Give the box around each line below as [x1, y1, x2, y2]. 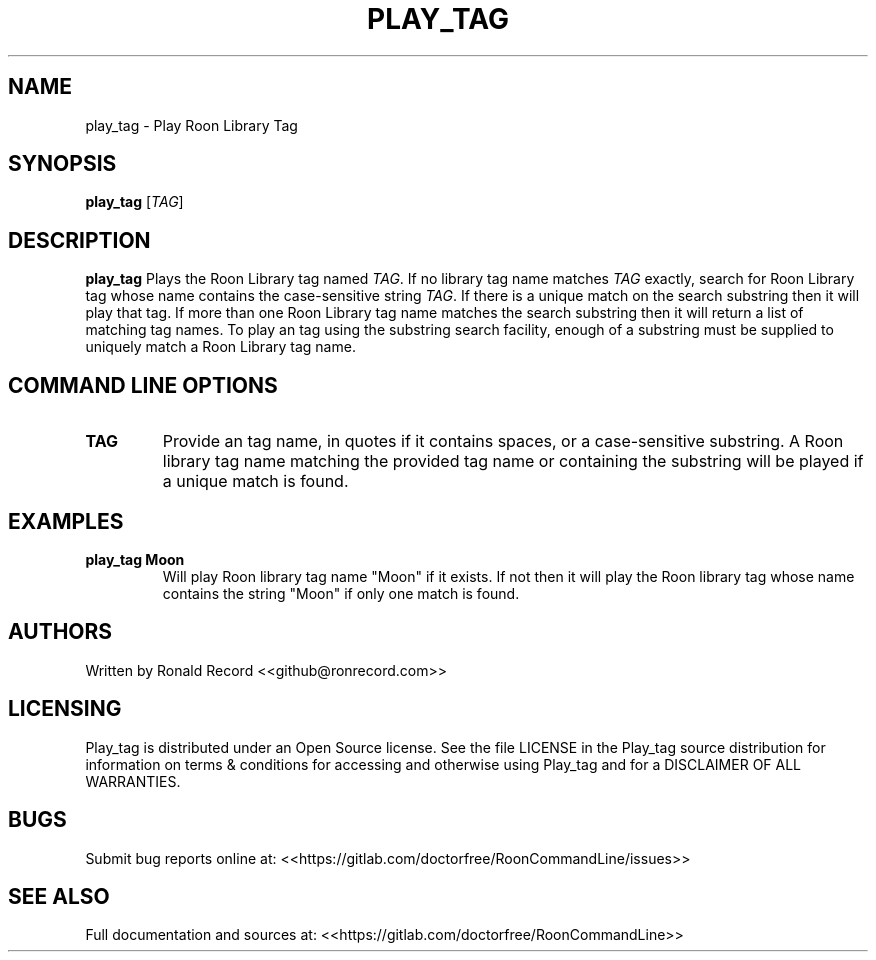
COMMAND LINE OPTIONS [8, 372, 278, 398]
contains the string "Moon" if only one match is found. [162, 584, 520, 602]
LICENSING [8, 696, 122, 722]
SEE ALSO [8, 883, 110, 909]
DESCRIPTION [8, 227, 151, 253]
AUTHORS [8, 619, 113, 645]
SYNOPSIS [8, 151, 117, 177]
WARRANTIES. [85, 772, 181, 790]
